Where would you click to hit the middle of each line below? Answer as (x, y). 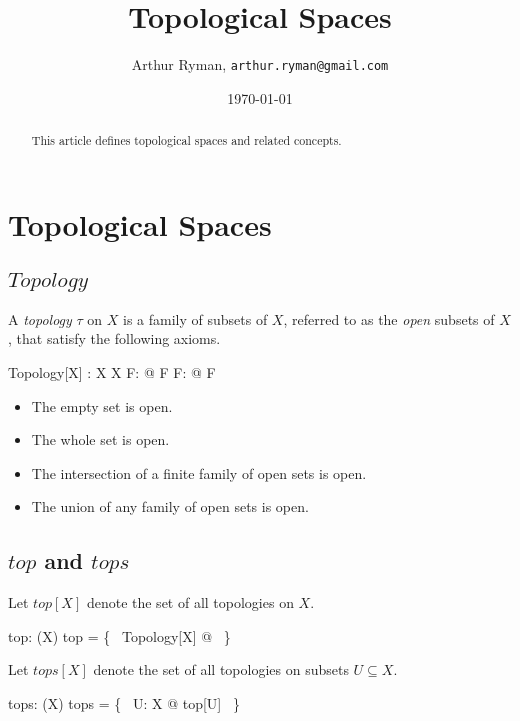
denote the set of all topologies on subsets (221, 669)
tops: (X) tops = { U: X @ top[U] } (124, 702)
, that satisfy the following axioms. (114, 338)
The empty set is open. (102, 405)
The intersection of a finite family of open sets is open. (199, 472)
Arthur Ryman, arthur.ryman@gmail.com (260, 64)
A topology (40, 318)
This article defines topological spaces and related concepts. (186, 140)
